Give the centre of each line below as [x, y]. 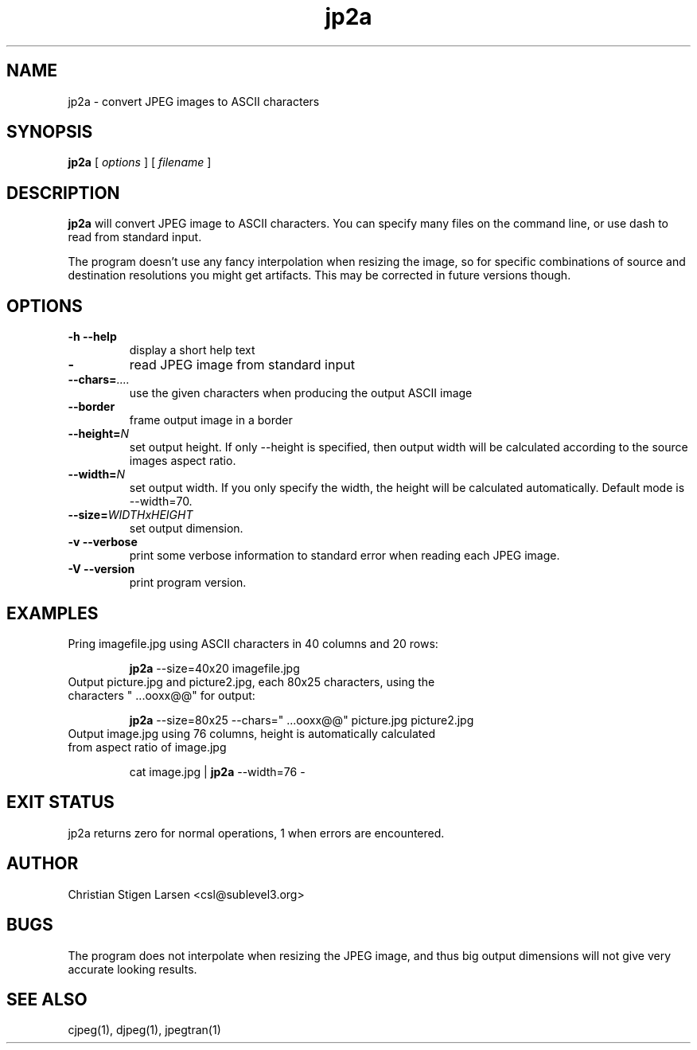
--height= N [99, 434]
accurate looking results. [132, 969]
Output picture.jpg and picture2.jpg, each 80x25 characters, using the [251, 681]
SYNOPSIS [50, 132]
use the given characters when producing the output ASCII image [301, 393]
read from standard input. [135, 237]
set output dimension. [186, 529]
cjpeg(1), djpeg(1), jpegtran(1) [144, 1030]
